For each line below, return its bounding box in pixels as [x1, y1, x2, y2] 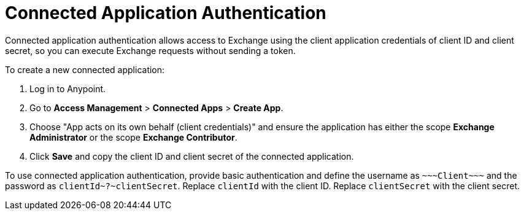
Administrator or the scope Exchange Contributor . [29, 131, 237, 143]
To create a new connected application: [5, 64, 165, 75]
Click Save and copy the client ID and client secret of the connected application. [29, 150, 354, 162]
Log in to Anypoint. [29, 83, 106, 94]
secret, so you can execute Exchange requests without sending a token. [5, 45, 296, 56]
